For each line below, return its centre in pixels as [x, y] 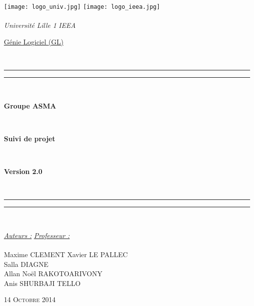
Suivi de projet [30, 138]
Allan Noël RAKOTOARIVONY [53, 273]
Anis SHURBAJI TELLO [42, 283]
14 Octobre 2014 [30, 299]
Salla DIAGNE [26, 264]
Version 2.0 [23, 171]
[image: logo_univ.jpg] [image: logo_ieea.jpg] [82, 7]
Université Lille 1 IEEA [40, 25]
